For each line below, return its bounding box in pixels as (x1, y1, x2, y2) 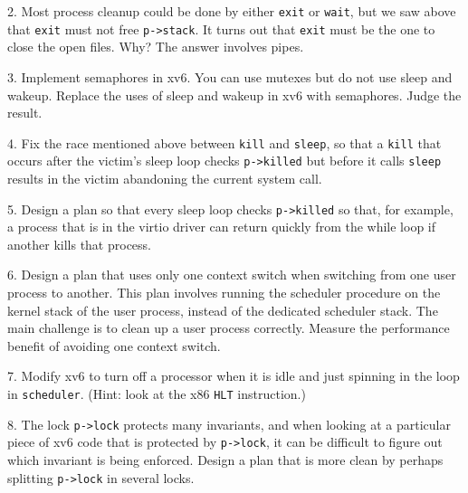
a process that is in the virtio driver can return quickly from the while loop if (7, 217, 436, 236)
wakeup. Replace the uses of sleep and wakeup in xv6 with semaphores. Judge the (7, 85, 462, 104)
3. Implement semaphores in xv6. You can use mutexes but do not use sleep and (7, 67, 453, 86)
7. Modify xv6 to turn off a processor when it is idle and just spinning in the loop (7, 366, 460, 385)
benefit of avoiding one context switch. (7, 336, 221, 355)
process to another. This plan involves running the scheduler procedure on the (7, 283, 441, 302)
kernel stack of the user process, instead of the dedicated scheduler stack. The (7, 300, 438, 319)
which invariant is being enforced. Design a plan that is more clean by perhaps (7, 450, 444, 469)
